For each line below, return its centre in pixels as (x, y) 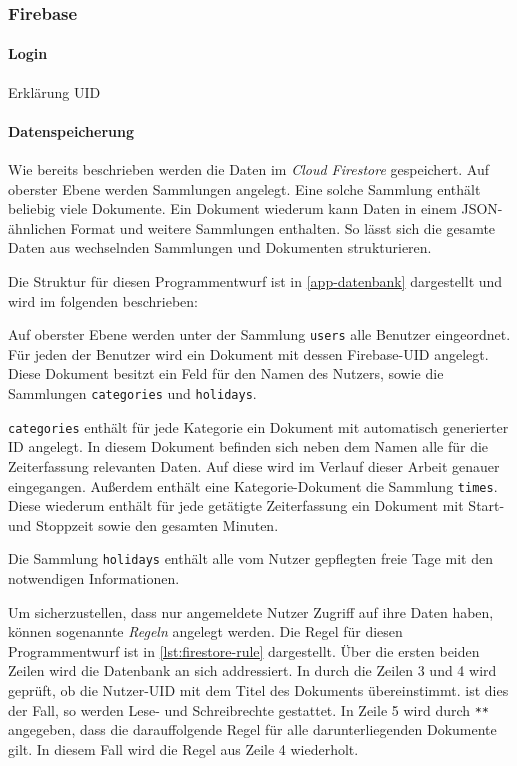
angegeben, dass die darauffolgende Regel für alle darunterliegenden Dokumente (252, 729)
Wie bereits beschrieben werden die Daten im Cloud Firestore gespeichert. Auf (249, 169)
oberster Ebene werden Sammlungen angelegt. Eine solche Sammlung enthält (244, 188)
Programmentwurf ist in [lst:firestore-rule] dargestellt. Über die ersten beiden (244, 650)
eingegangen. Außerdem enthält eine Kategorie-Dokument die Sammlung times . (253, 485)
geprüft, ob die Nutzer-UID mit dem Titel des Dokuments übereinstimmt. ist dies (258, 690)
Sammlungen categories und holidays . (132, 393)
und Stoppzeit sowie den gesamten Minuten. (143, 524)
